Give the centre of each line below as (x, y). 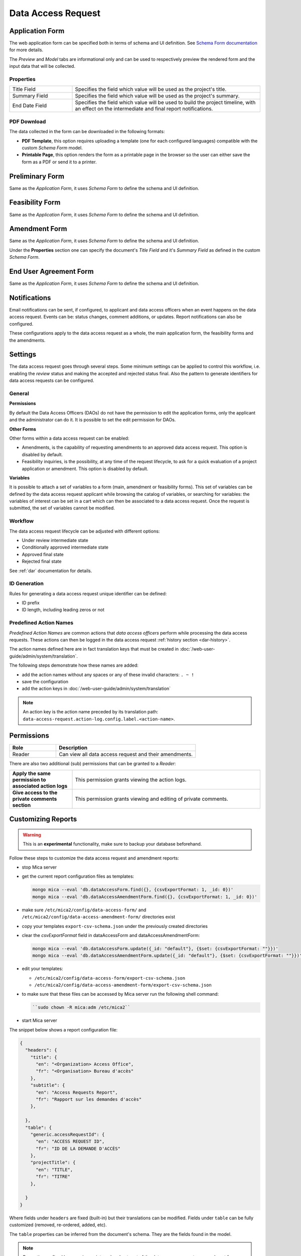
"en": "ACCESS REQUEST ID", (70, 1141)
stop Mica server (39, 867)
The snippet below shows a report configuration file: (63, 1029)
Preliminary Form (37, 176)
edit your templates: (42, 969)
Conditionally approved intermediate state (65, 547)
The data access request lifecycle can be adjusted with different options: (85, 531)
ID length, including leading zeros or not (63, 610)
